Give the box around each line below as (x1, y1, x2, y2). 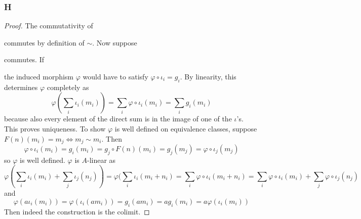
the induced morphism (4, 71, 74, 81)
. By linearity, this (180, 71, 236, 81)
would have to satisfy (83, 71, 148, 81)
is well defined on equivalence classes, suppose (114, 123, 257, 134)
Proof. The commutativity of (4, 20, 93, 31)
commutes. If (4, 54, 45, 65)
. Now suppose (92, 37, 137, 48)
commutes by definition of (4, 37, 85, 48)
